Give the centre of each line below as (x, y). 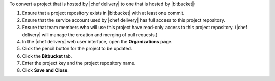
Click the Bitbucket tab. (47, 56)
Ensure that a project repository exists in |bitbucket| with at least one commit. (103, 13)
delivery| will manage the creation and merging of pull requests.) (90, 34)
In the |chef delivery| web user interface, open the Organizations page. (97, 41)
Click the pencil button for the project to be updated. (77, 49)
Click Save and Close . (45, 70)
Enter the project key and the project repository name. (79, 63)
